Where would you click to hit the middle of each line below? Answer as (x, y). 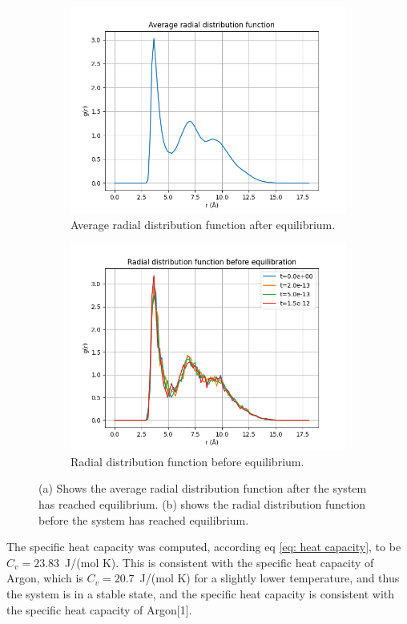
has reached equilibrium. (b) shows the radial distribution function (202, 503)
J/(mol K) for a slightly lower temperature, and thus (270, 578)
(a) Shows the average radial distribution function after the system (203, 488)
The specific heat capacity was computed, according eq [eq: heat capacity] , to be (204, 547)
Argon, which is (45, 578)
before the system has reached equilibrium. (144, 519)
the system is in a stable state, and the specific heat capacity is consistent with (201, 593)
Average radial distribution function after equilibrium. (203, 224)
